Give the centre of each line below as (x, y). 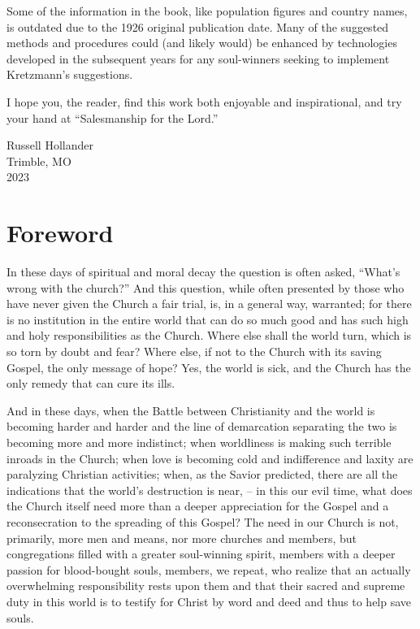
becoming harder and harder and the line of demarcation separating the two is (202, 426)
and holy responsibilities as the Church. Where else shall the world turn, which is (209, 335)
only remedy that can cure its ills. (91, 383)
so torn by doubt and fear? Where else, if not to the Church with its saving (194, 351)
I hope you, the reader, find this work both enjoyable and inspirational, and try (204, 101)
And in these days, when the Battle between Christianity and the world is (191, 410)
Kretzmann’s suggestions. (70, 74)
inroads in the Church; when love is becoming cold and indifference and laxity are (210, 458)
